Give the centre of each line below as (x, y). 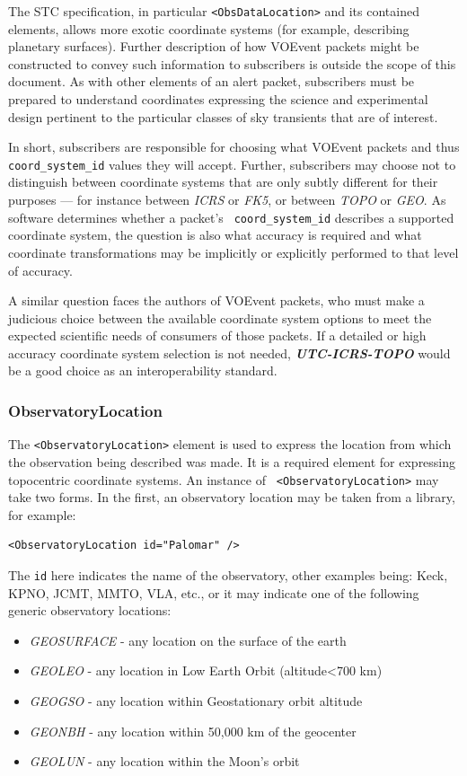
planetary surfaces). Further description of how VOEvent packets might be (214, 46)
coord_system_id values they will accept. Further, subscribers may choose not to (232, 164)
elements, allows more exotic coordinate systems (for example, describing (209, 28)
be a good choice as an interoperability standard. (143, 370)
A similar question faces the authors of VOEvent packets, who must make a (216, 300)
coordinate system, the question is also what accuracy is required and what (215, 235)
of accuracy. (40, 270)
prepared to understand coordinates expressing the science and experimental (218, 99)
